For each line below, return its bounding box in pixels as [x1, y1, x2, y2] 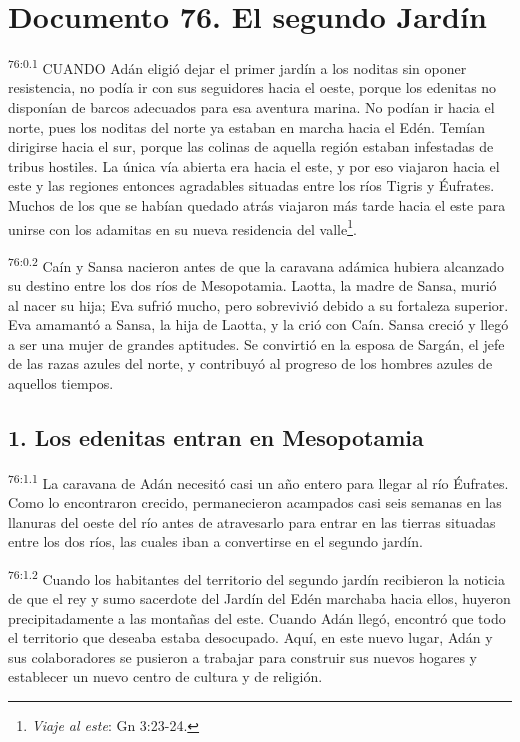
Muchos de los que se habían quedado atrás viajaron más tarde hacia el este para [8, 194, 506, 215]
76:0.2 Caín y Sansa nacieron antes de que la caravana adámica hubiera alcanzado [8, 252, 504, 276]
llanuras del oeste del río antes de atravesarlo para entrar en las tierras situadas [8, 511, 496, 532]
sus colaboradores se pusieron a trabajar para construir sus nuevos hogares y [8, 646, 477, 667]
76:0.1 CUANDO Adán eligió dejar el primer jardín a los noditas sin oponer [8, 55, 467, 78]
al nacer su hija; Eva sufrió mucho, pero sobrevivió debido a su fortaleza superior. [8, 294, 509, 315]
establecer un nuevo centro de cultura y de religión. [8, 666, 323, 687]
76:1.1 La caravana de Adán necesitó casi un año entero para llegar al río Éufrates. [8, 469, 509, 493]
